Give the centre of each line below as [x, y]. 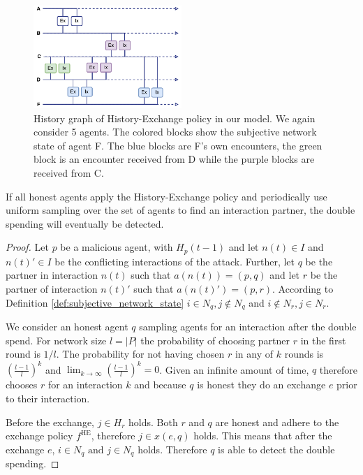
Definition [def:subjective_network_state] [95, 302]
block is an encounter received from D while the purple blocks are [174, 159]
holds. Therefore [172, 449]
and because [160, 385]
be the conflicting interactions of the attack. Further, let [175, 261]
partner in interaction [52, 275]
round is [23, 354]
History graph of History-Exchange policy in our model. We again [175, 118]
